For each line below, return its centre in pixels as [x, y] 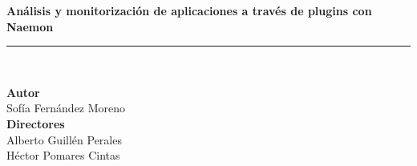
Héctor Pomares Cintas [63, 155]
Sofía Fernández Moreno [66, 108]
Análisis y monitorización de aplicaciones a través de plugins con [189, 10]
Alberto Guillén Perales [64, 139]
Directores [36, 123]
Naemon [30, 26]
